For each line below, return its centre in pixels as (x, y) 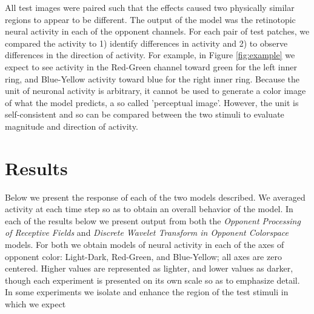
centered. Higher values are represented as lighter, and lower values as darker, (149, 268)
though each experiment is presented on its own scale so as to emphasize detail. (152, 280)
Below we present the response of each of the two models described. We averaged (155, 197)
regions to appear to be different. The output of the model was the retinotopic (150, 19)
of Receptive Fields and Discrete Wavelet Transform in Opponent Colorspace (147, 232)
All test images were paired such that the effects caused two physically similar (150, 7)
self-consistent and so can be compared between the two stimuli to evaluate (145, 114)
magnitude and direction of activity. (72, 126)
